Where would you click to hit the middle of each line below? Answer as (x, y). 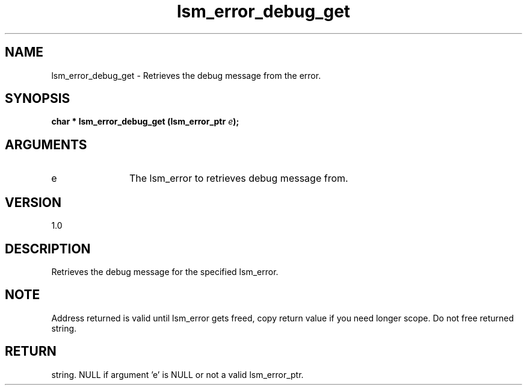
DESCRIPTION (48, 249)
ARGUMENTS (46, 144)
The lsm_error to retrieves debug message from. (239, 178)
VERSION (33, 202)
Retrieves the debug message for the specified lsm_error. (165, 271)
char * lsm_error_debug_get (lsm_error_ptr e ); (145, 122)
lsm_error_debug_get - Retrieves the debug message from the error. (186, 75)
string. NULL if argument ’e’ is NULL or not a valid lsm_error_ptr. (177, 374)
